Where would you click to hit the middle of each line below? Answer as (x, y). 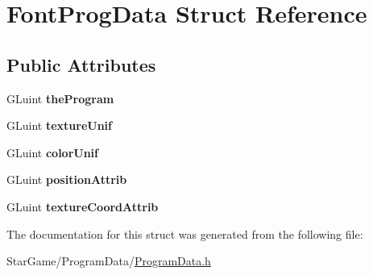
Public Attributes (81, 64)
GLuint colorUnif (52, 152)
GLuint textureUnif (59, 125)
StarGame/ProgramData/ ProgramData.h (109, 261)
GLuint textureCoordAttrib (83, 206)
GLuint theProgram (60, 98)
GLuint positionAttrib (67, 179)
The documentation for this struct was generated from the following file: (185, 233)
